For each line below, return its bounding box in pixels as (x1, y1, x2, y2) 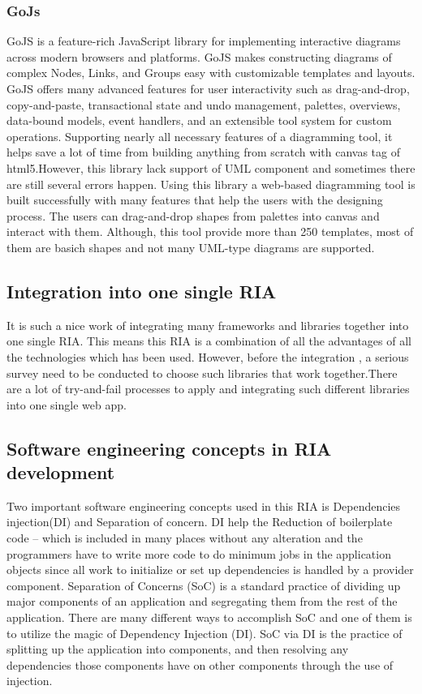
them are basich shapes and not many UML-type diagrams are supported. (6, 238, 375, 255)
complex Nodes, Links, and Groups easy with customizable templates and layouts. (6, 64, 416, 81)
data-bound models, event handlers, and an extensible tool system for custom (6, 112, 392, 129)
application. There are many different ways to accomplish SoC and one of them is (6, 609, 412, 626)
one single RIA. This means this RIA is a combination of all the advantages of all (6, 332, 411, 349)
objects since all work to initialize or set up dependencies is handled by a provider (6, 561, 414, 578)
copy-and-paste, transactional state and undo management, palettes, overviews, (6, 96, 401, 113)
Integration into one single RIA (6, 278, 277, 303)
